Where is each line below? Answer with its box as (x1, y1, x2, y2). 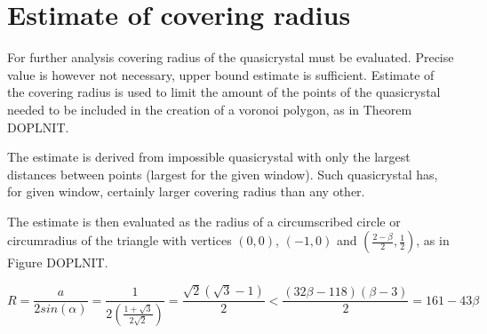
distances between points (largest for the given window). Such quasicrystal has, (7, 164, 438, 183)
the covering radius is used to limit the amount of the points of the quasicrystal (7, 83, 441, 101)
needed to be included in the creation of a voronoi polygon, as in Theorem (7, 99, 412, 118)
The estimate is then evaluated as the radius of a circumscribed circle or (7, 211, 401, 230)
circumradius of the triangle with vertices (7, 231, 232, 250)
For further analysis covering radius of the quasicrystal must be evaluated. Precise (7, 48, 454, 67)
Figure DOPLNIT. (7, 253, 108, 272)
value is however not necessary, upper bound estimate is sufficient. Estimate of (7, 65, 435, 83)
